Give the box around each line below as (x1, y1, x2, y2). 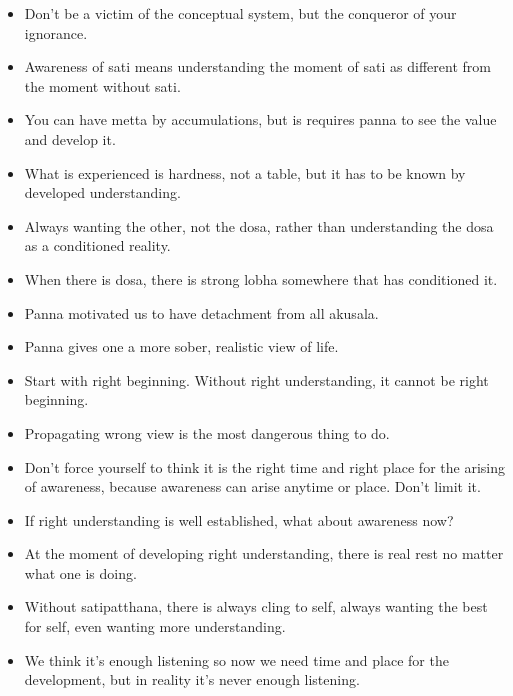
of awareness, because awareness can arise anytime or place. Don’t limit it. (24, 476, 481, 497)
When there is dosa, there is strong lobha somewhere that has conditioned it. (24, 268, 498, 289)
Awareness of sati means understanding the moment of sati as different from (24, 56, 491, 77)
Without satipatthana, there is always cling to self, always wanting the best (24, 596, 488, 617)
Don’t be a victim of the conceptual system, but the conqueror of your (24, 3, 457, 23)
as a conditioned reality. (24, 235, 171, 256)
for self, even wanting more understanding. (24, 616, 286, 637)
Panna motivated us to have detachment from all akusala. (24, 302, 379, 323)
